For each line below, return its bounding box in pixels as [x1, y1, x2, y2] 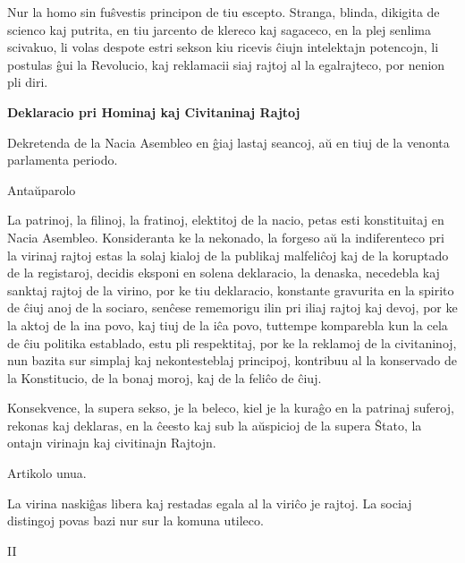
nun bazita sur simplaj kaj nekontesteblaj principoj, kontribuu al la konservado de [7, 351, 457, 370]
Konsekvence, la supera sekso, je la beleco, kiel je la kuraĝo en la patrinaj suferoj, [7, 398, 454, 417]
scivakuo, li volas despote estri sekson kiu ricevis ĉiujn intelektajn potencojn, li [7, 38, 439, 56]
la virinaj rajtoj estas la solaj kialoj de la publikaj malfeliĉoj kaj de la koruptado [7, 245, 449, 264]
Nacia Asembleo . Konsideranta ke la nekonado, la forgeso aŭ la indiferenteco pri [7, 227, 444, 246]
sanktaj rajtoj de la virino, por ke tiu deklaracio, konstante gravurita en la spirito [7, 280, 454, 299]
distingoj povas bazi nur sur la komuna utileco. [7, 511, 264, 530]
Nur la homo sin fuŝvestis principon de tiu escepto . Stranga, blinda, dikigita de [7, 3, 440, 21]
